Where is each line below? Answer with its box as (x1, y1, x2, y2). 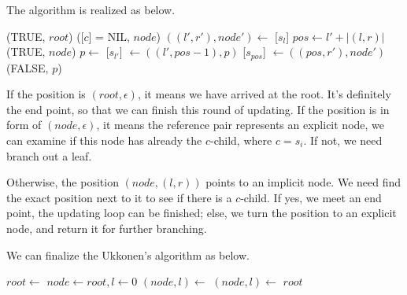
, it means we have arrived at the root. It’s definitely (137, 86, 391, 102)
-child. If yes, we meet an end (240, 189, 382, 205)
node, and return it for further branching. (6, 219, 207, 236)
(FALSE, (6, 59, 49, 76)
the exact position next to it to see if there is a (6, 189, 232, 205)
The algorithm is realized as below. (6, 2, 176, 17)
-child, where (210, 132, 272, 149)
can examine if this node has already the (6, 132, 202, 149)
